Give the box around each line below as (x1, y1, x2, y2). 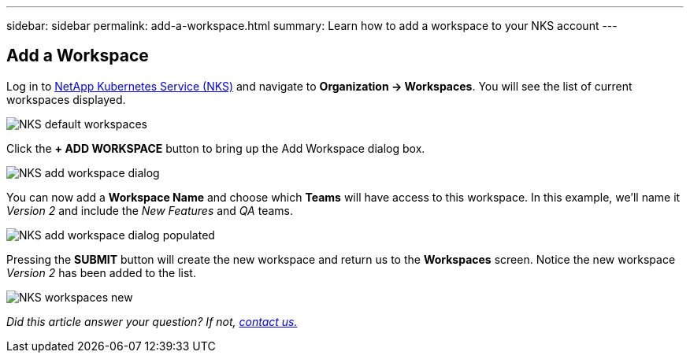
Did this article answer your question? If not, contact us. (6, 314, 298, 328)
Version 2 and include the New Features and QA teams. (6, 203, 293, 217)
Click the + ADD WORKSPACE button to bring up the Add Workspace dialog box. (6, 141, 425, 155)
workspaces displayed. (6, 92, 126, 106)
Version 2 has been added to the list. (6, 265, 196, 279)
